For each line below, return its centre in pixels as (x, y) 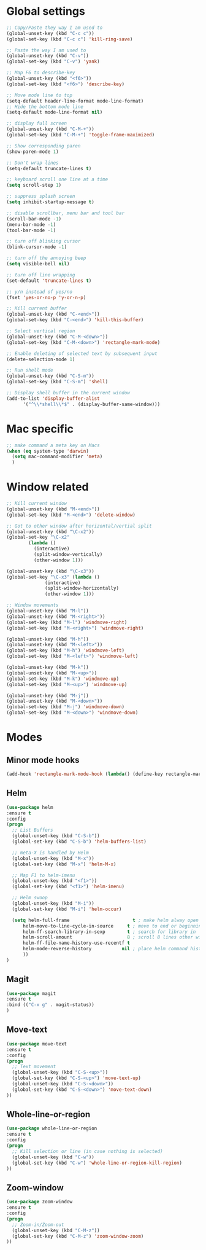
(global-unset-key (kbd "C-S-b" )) (56, 836)
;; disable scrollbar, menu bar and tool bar (65, 213)
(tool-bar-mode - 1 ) (31, 230)
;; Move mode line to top (39, 95)
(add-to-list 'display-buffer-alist (53, 398)
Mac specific (40, 429)
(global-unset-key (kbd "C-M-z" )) (56, 1230)
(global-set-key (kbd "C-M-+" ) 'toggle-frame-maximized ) (81, 135)
